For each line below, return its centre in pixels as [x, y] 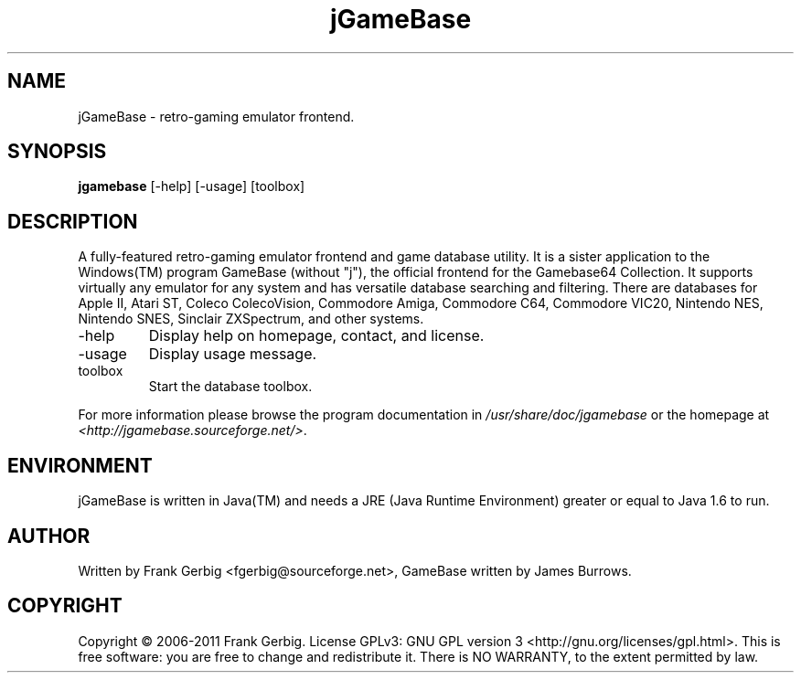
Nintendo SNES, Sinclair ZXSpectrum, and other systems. [251, 319]
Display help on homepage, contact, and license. [316, 336]
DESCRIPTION [73, 221]
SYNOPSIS [57, 152]
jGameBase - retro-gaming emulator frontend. [216, 116]
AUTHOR [49, 536]
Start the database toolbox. [230, 387]
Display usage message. [233, 354]
